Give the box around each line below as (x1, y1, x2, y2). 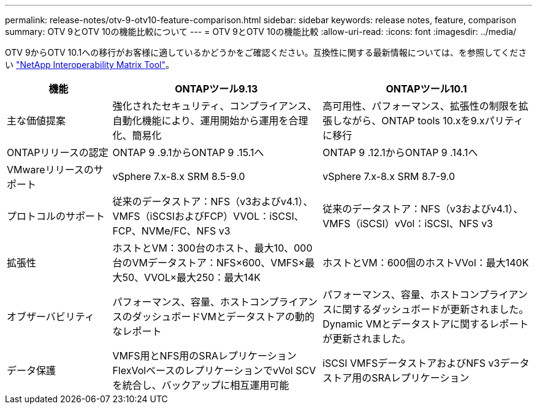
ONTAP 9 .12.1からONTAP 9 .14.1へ (322, 146, 478, 159)
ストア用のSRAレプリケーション (322, 372, 470, 384)
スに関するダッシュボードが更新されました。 (322, 303, 529, 315)
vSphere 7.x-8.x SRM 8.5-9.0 (112, 170, 245, 182)
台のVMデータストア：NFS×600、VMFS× (112, 257, 305, 269)
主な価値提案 (7, 114, 66, 127)
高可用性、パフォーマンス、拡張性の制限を (322, 100, 519, 112)
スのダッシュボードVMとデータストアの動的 (112, 310, 314, 323)
